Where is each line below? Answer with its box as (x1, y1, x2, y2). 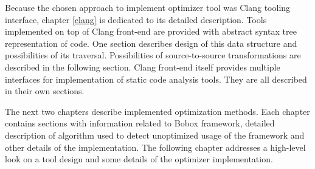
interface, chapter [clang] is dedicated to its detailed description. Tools (5, 13, 267, 26)
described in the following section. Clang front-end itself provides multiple (5, 60, 280, 73)
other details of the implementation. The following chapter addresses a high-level (5, 140, 306, 153)
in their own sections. (5, 84, 85, 97)
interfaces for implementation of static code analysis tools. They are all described (5, 72, 307, 85)
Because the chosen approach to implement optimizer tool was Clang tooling (5, 1, 291, 13)
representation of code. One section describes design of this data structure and (5, 36, 297, 49)
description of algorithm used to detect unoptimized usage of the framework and (5, 128, 305, 141)
